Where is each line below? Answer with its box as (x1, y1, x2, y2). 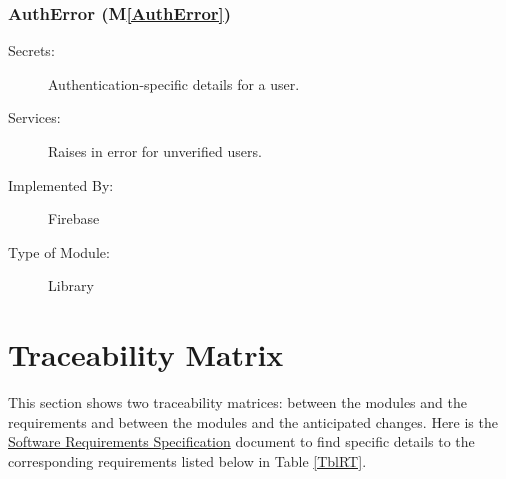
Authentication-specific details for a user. (48, 73, 300, 94)
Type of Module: (8, 241, 110, 262)
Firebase (48, 208, 100, 229)
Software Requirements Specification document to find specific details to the (8, 431, 475, 452)
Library (48, 275, 94, 296)
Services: (8, 107, 61, 128)
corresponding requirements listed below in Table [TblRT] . (8, 450, 367, 471)
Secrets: (8, 40, 55, 61)
